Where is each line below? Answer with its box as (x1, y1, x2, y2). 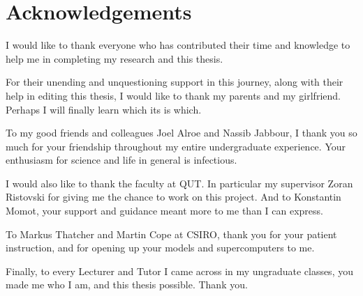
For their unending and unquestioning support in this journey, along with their (6, 75, 343, 89)
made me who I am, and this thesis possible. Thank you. (6, 277, 248, 292)
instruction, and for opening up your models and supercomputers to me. (6, 240, 315, 255)
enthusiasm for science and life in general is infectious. (6, 153, 237, 167)
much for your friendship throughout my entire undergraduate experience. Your (6, 139, 346, 153)
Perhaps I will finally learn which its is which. (6, 102, 202, 116)
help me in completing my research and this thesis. (6, 51, 223, 65)
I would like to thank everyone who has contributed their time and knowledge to (6, 38, 350, 52)
